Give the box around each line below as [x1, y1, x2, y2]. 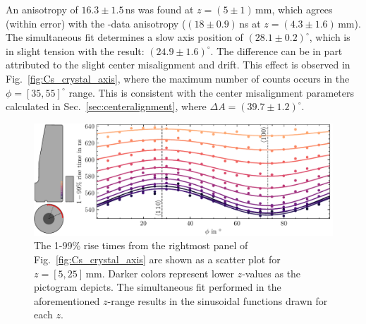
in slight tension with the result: [6, 43, 145, 58]
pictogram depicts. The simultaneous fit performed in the [34, 280, 281, 294]
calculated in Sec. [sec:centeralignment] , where [6, 99, 207, 114]
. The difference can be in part [210, 43, 343, 58]
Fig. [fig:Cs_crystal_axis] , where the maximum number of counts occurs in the [6, 71, 350, 85]
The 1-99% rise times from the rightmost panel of [34, 238, 248, 253]
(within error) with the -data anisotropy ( [6, 16, 186, 30]
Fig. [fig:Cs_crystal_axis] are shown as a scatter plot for [34, 251, 281, 266]
